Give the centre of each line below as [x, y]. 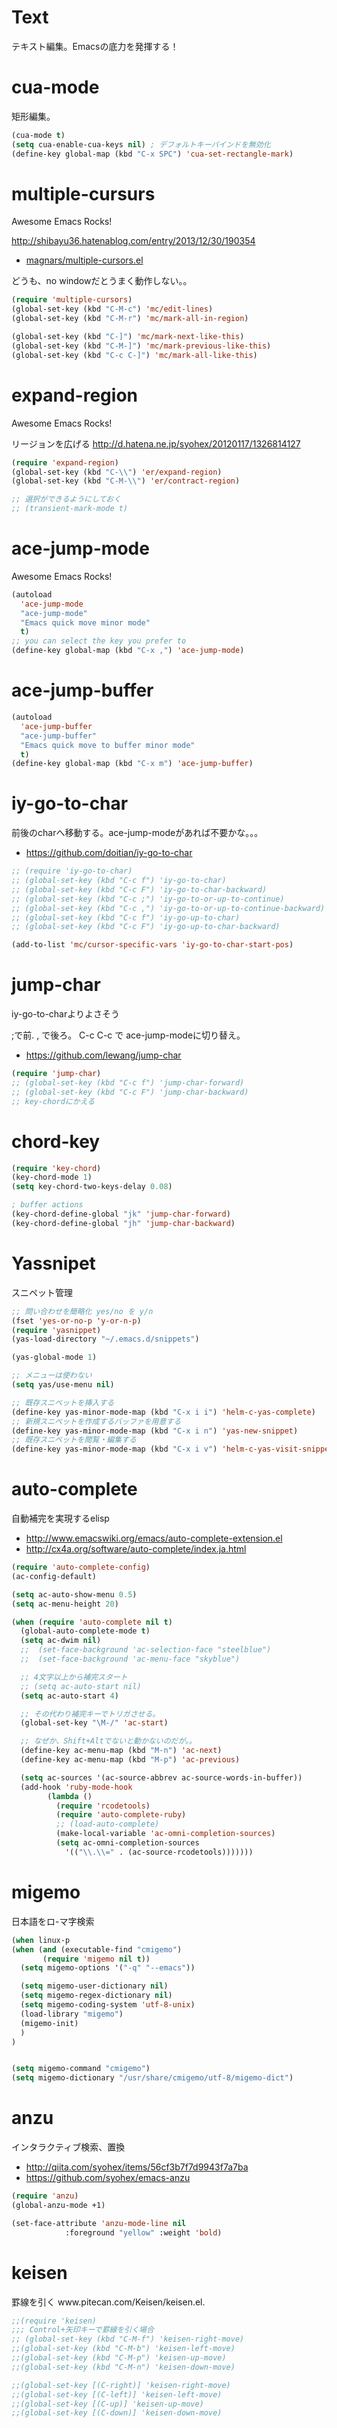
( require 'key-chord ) [56, 1168]
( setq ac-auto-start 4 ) [69, 1696]
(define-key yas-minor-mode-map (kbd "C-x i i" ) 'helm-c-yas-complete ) [163, 1412]
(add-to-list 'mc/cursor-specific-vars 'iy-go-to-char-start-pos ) [152, 945]
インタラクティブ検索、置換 [68, 2147]
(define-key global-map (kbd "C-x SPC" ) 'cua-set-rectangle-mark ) [152, 154]
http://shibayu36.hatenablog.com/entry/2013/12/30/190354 [133, 241]
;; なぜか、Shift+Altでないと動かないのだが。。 [108, 1741]
